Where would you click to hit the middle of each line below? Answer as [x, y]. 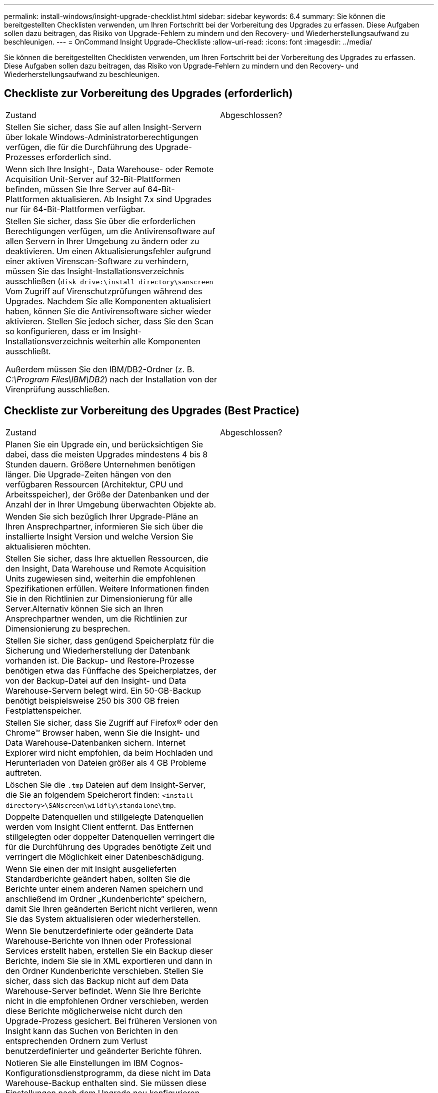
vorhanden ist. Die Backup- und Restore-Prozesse [100, 660]
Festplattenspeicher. [44, 710]
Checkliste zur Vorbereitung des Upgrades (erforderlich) [148, 94]
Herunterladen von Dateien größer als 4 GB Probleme [106, 762]
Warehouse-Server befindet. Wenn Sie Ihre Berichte [103, 991]
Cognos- [167, 1063]
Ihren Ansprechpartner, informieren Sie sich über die [104, 526]
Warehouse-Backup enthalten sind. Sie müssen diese [106, 1083]
